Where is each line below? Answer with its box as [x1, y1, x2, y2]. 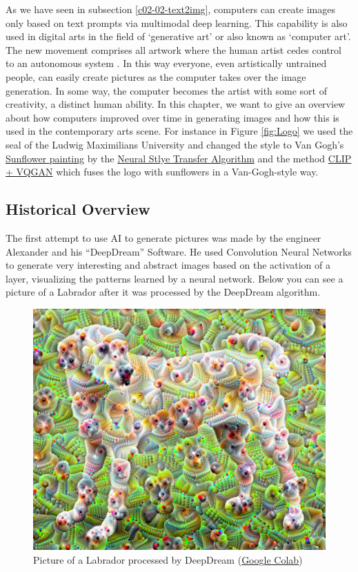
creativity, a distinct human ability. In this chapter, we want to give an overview [6, 97, 346, 111]
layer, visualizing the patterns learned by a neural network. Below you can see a [6, 271, 344, 285]
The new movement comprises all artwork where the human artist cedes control [6, 42, 341, 57]
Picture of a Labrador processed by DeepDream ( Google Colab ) [33, 552, 303, 566]
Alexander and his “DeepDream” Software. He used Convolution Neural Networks [6, 244, 352, 258]
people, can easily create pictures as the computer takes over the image [6, 69, 306, 84]
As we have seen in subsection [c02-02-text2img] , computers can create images [6, 2, 336, 16]
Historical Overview [6, 198, 150, 220]
